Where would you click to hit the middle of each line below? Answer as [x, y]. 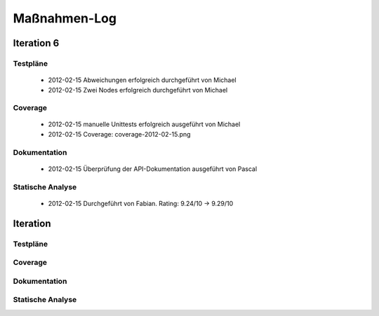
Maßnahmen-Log [65, 18]
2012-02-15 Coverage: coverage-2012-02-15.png [119, 134]
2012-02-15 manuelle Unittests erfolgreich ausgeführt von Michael [144, 124]
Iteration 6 [36, 43]
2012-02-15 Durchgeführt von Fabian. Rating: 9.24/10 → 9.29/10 [141, 203]
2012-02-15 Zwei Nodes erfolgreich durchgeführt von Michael [138, 90]
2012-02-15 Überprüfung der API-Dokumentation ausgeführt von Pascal [153, 169]
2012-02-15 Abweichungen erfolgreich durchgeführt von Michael [142, 80]
